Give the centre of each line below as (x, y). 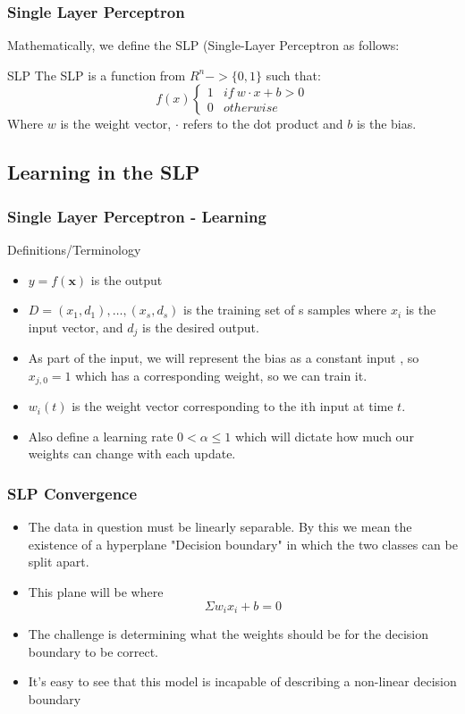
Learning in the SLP (104, 172)
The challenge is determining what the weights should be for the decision (228, 634)
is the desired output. (201, 327)
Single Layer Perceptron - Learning (137, 216)
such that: (293, 75)
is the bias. (386, 124)
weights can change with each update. (132, 454)
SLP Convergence (72, 493)
